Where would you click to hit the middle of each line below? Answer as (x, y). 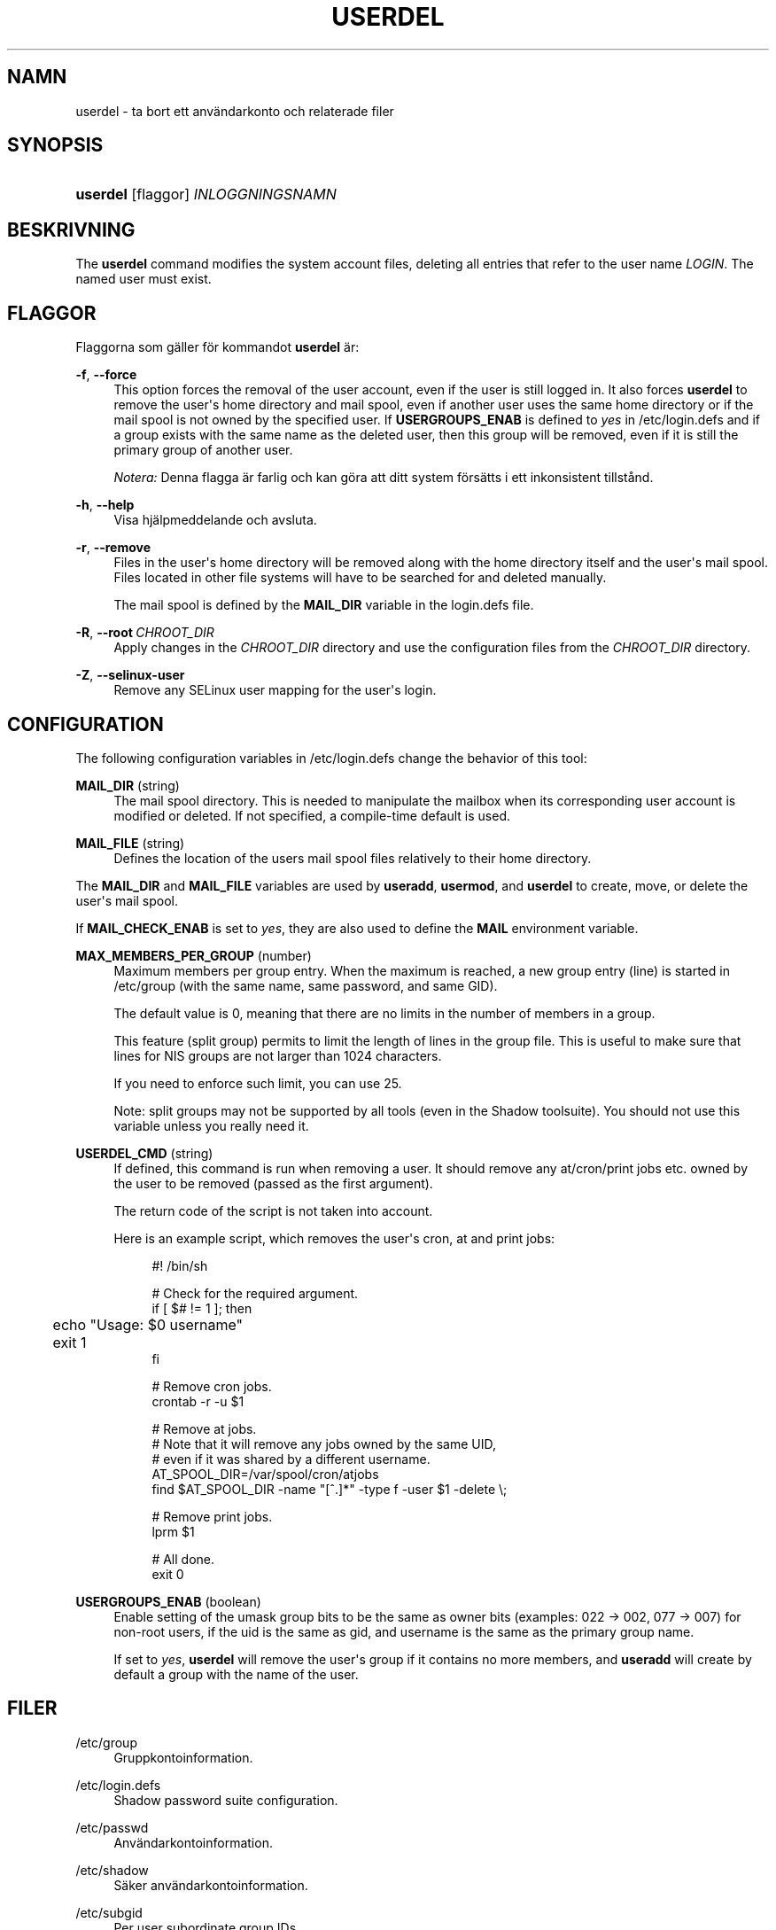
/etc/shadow (112, 1870)
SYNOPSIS (55, 145)
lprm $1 (173, 1531)
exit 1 (70, 1342)
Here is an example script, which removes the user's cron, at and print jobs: (334, 1238)
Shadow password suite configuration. (226, 1800)
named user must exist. (144, 279)
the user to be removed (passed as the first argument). (273, 1183)
